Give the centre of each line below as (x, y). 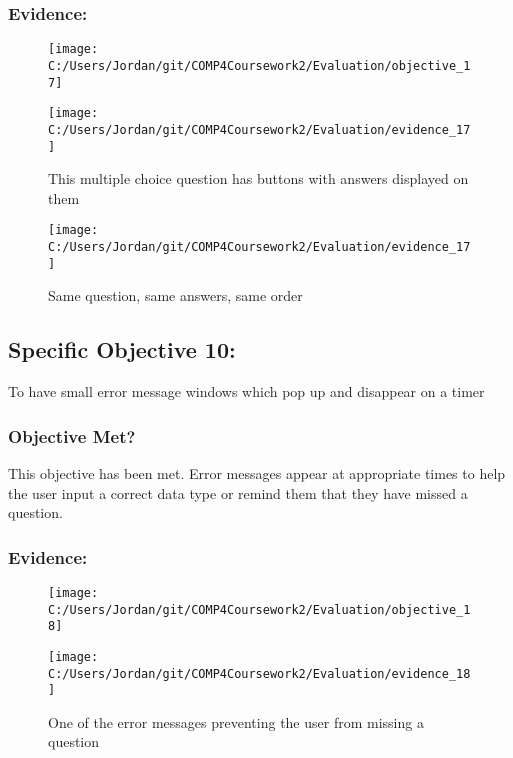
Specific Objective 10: (122, 349)
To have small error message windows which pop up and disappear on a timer (246, 391)
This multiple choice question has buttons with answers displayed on (258, 178)
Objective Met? (72, 435)
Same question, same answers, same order (175, 295)
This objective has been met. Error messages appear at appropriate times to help (257, 472)
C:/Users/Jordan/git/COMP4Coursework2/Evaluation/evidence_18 (259, 673)
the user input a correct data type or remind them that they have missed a (238, 492)
